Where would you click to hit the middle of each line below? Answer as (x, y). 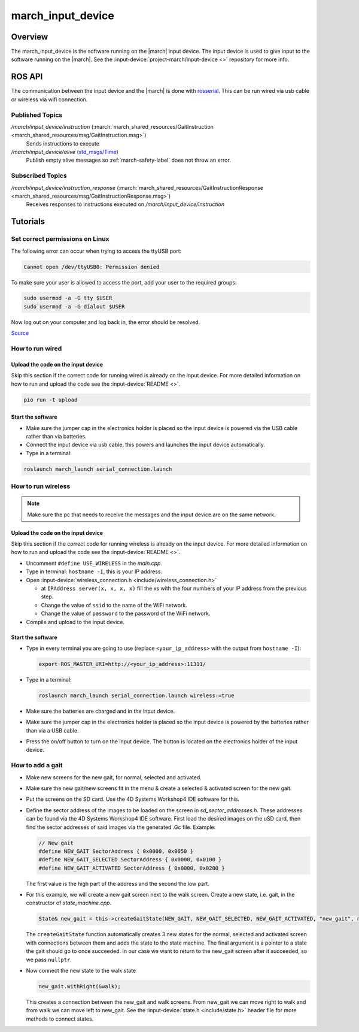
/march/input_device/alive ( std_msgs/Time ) (65, 152)
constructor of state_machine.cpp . (69, 903)
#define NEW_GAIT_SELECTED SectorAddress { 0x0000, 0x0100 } (130, 860)
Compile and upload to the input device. (75, 622)
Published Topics (37, 115)
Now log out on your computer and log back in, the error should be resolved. (106, 322)
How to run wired (36, 349)
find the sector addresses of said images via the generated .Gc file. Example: (121, 827)
